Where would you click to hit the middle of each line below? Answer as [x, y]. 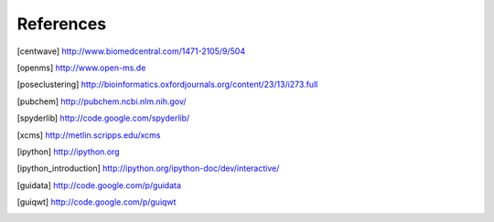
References [62, 24]
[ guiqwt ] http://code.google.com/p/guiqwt [97, 202]
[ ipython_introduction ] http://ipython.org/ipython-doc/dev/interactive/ [148, 168]
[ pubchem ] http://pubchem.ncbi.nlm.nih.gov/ [102, 101]
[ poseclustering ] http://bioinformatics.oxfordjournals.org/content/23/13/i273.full [167, 85]
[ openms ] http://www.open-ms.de [81, 68]
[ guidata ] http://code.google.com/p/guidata [99, 185]
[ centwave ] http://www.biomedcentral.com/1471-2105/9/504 [131, 51]
